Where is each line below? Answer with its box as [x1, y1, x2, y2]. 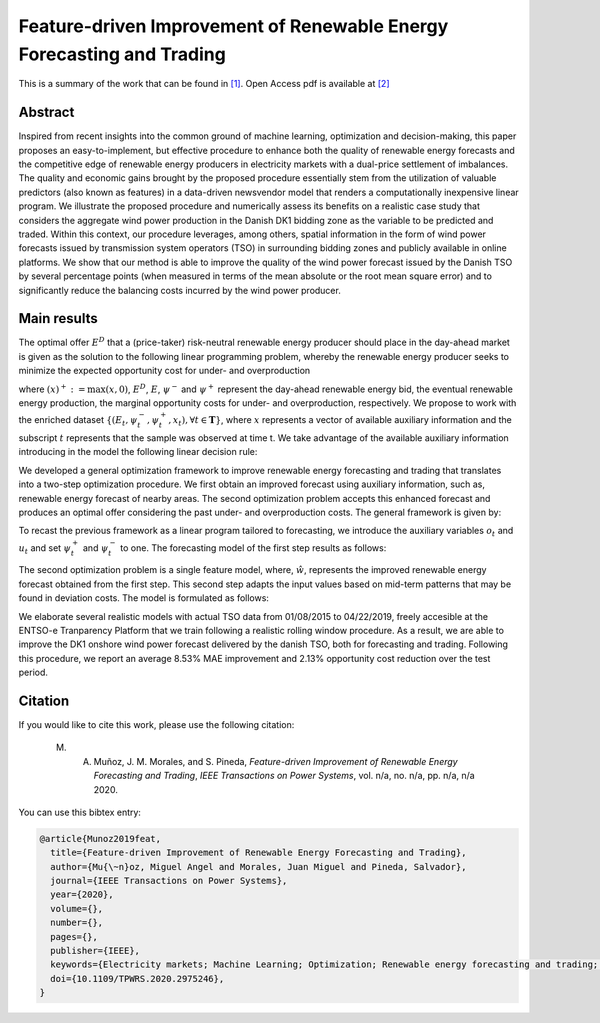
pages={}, [50, 931, 99, 942]
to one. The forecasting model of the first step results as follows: [120, 541, 387, 554]
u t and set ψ [18, 541, 72, 556]
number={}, [50, 917, 104, 929]
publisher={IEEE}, [50, 945, 140, 957]
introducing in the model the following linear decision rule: [18, 446, 258, 458]
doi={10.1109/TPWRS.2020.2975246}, [50, 973, 225, 984]
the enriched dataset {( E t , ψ [18, 414, 138, 428]
